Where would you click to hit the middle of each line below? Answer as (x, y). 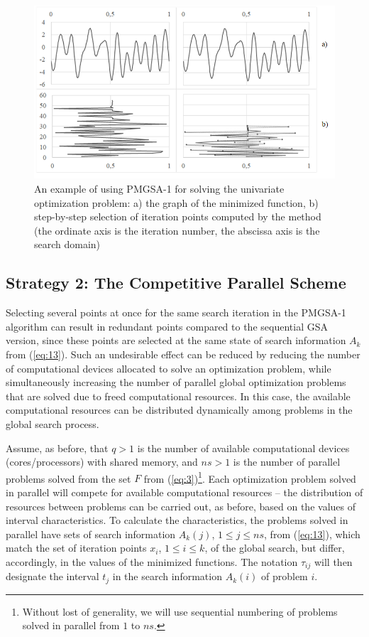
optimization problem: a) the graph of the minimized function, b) (176, 202)
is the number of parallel (287, 462)
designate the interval (53, 576)
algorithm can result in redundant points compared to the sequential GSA (167, 326)
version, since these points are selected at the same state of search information (176, 340)
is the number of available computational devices (243, 448)
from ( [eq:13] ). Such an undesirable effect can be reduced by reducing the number (183, 354)
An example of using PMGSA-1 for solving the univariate (159, 189)
